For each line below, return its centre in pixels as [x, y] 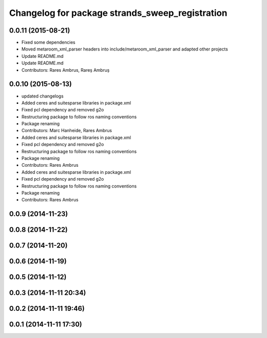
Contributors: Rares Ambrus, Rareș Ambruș [66, 70]
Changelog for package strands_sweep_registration [118, 13]
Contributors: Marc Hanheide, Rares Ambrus [67, 131]
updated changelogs [43, 96]
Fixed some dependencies [48, 43]
